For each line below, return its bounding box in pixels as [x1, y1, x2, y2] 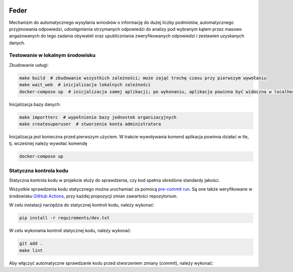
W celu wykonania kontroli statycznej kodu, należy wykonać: [9, 228, 131, 233]
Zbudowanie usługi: [9, 62, 49, 68]
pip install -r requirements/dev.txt [19, 215, 110, 221]
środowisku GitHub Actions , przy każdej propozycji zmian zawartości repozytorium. [9, 193, 178, 199]
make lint [19, 248, 43, 253]
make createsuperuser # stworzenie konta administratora [19, 121, 161, 127]
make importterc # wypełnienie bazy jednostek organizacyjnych [19, 115, 177, 120]
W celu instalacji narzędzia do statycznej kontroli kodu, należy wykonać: [9, 202, 155, 208]
